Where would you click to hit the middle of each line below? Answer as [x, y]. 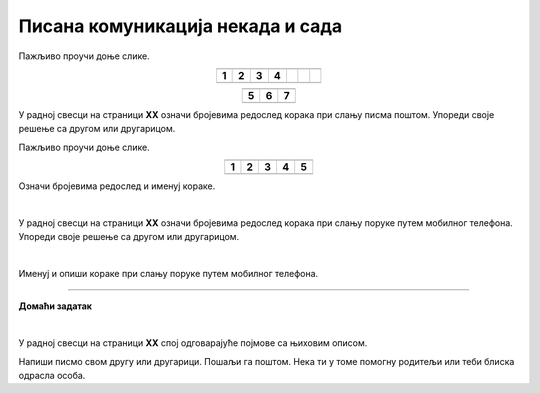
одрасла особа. [52, 376]
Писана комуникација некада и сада [180, 26]
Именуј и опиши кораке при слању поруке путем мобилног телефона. [168, 274]
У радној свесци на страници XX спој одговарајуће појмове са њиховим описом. [193, 343]
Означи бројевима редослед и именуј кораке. [117, 186]
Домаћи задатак [55, 306]
